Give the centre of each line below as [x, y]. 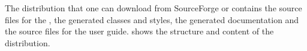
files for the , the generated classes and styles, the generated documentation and [152, 19]
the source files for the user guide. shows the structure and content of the [139, 31]
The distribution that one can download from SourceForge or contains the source [153, 8]
